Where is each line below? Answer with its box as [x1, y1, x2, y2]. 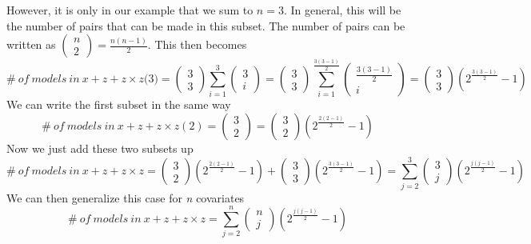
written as [6, 36, 56, 53]
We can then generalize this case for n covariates [6, 189, 245, 206]
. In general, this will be [283, 2, 401, 18]
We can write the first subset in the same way [6, 96, 231, 113]
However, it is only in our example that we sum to [6, 2, 254, 18]
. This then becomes [147, 36, 247, 53]
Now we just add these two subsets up [6, 139, 194, 156]
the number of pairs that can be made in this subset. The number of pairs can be [6, 17, 405, 34]
